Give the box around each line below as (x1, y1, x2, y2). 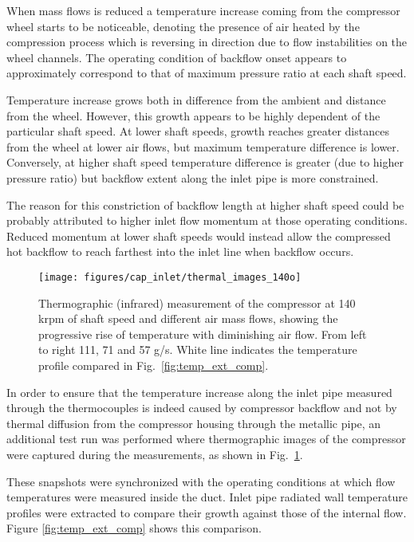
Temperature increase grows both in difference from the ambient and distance (6, 91, 386, 108)
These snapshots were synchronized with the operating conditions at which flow (6, 473, 396, 489)
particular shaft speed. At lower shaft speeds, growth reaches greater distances (6, 123, 389, 139)
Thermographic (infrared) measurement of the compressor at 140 (38, 294, 356, 311)
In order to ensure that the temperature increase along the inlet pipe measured (6, 383, 392, 400)
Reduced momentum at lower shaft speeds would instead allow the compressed (6, 227, 391, 244)
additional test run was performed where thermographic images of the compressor (6, 430, 406, 447)
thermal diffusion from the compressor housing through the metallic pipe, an (6, 414, 381, 431)
